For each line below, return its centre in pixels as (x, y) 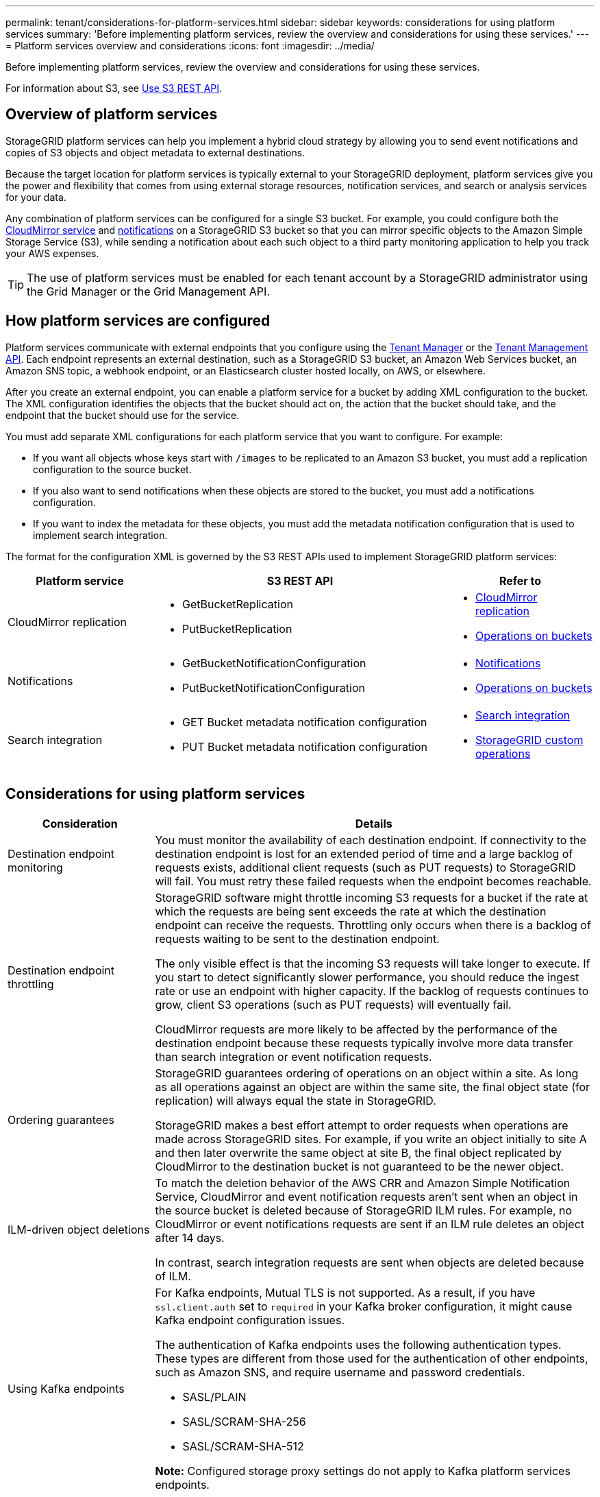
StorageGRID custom (529, 740)
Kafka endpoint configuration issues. (250, 1320)
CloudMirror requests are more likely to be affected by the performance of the (356, 1029)
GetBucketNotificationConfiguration (274, 663)
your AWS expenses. (52, 253)
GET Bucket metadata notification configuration (305, 722)
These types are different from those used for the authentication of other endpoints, (372, 1358)
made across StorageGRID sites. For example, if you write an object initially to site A (371, 1139)
